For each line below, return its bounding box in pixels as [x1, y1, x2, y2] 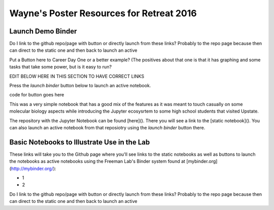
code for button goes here [9, 92, 64, 98]
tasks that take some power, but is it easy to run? [9, 64, 112, 70]
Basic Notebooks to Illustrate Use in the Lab [9, 137, 150, 147]
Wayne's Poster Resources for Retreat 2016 [9, 8, 197, 19]
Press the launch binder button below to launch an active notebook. [9, 83, 151, 89]
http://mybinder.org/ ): [11, 165, 56, 171]
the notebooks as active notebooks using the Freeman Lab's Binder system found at [9, 158, 185, 164]
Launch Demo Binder [9, 27, 77, 36]
